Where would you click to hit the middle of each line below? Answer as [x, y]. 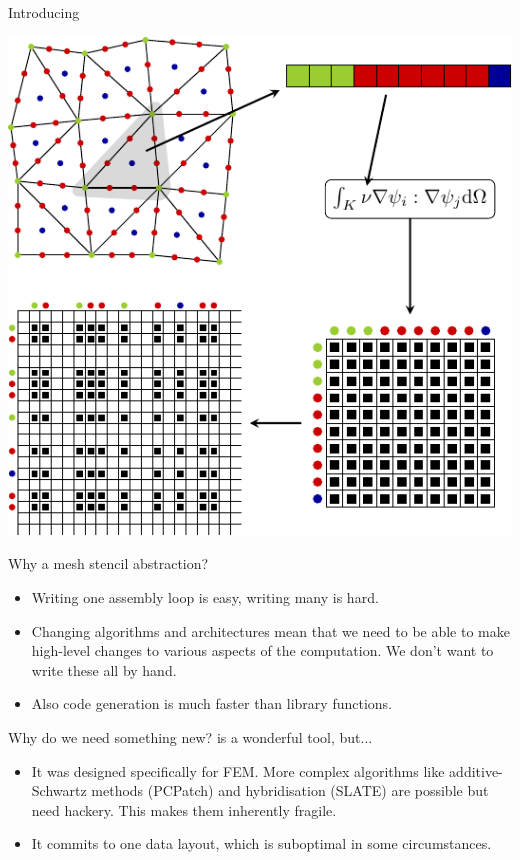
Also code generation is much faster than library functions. [212, 703]
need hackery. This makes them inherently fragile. [184, 809]
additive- [476, 770]
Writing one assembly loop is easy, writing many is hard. [205, 597]
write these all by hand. [104, 669]
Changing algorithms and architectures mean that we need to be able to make [270, 630]
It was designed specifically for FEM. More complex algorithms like [238, 770]
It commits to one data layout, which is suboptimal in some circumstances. [261, 843]
